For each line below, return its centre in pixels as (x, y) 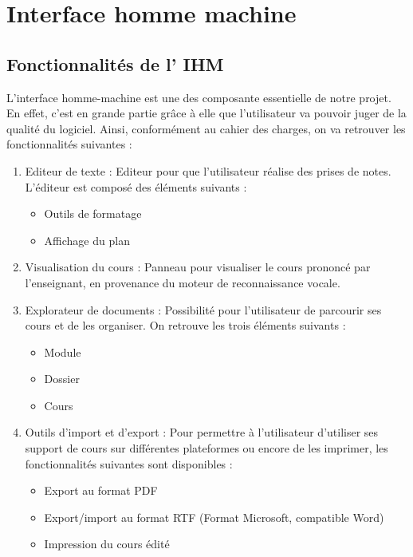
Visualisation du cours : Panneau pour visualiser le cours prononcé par (198, 267)
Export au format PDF (101, 490)
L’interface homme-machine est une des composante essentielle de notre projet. (199, 97)
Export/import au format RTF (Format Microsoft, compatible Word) (214, 517)
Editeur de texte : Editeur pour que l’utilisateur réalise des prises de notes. (208, 170)
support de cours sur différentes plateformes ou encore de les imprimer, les (206, 448)
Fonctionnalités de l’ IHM (115, 63)
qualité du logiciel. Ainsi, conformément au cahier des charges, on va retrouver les (206, 128)
